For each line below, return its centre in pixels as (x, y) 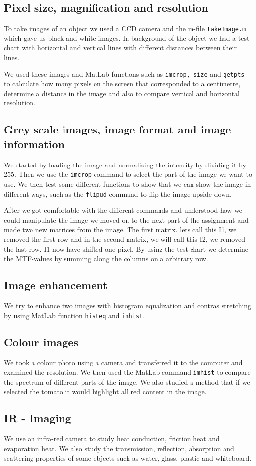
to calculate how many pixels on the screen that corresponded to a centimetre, (122, 83)
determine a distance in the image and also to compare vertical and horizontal (122, 93)
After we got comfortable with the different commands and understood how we (123, 210)
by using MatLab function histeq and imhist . (75, 315)
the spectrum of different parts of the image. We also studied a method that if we (127, 382)
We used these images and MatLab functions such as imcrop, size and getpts (124, 74)
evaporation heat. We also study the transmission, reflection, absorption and (119, 448)
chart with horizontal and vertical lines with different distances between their (120, 48)
